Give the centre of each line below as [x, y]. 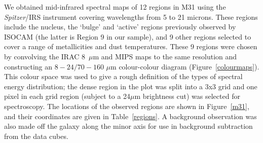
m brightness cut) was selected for [187, 96]
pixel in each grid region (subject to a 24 [67, 96]
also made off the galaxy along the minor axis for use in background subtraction [128, 126]
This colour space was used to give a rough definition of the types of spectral [123, 76]
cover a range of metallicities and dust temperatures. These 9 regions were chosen [131, 46]
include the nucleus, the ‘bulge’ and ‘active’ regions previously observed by [120, 27]
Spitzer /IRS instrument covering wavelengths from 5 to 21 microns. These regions [131, 16]
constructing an [28, 66]
